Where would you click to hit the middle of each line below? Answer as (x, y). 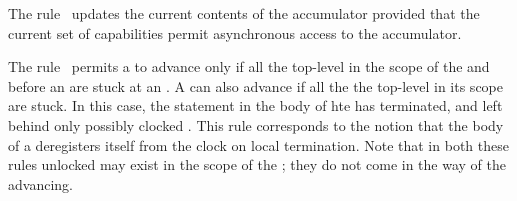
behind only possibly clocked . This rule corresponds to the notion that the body (256, 124)
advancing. (40, 183)
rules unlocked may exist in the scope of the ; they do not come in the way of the (257, 164)
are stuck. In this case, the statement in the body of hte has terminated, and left (255, 105)
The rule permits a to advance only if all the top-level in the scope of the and (249, 66)
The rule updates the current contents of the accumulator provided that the (244, 13)
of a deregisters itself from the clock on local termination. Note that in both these (258, 144)
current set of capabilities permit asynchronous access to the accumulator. (235, 32)
